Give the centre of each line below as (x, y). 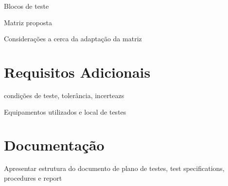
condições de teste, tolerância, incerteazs (64, 95)
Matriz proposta (28, 22)
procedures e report (33, 178)
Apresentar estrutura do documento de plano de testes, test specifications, (114, 168)
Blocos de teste (26, 6)
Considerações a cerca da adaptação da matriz (73, 39)
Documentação (54, 145)
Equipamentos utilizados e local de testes (65, 111)
